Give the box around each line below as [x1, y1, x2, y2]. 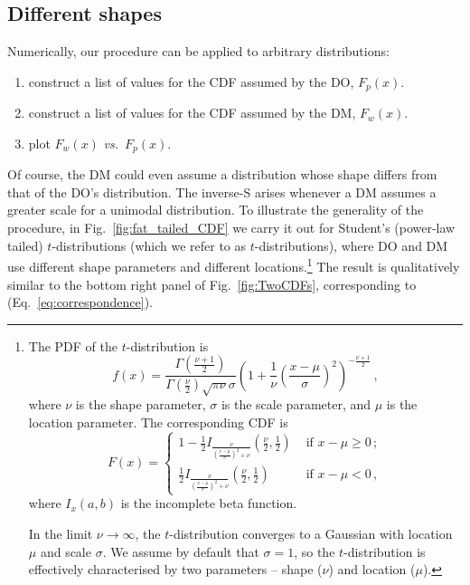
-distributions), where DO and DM [254, 235, 448, 254]
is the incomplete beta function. [120, 494, 297, 513]
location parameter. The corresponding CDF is [28, 412, 288, 431]
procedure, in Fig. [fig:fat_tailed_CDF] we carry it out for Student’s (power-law [7, 218, 456, 237]
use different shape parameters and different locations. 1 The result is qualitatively [7, 254, 460, 275]
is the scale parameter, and [221, 395, 371, 414]
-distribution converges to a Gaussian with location [169, 524, 453, 543]
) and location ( [328, 560, 416, 579]
